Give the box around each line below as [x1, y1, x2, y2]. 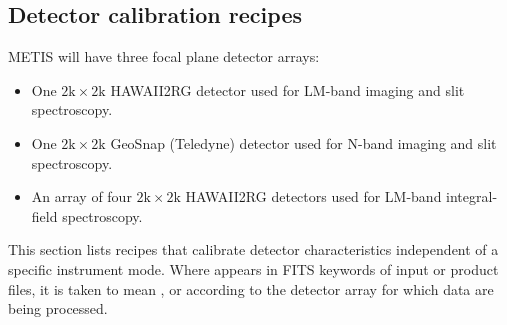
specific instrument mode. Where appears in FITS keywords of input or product [8, 258, 499, 279]
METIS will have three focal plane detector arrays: [8, 46, 320, 67]
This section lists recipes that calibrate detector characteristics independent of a [8, 239, 499, 260]
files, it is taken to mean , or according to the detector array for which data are [8, 278, 494, 299]
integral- [446, 186, 498, 207]
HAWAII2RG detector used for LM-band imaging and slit [110, 79, 465, 100]
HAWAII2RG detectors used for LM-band [185, 186, 442, 207]
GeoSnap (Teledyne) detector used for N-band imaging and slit [110, 132, 497, 153]
